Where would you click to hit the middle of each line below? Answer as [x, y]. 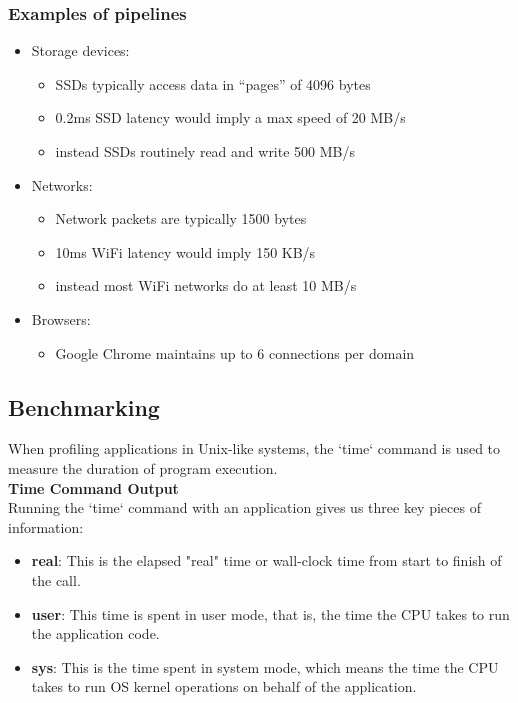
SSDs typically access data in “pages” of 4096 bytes [213, 83]
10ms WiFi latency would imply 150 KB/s [185, 251]
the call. [56, 579]
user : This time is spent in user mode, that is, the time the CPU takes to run [270, 613]
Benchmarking [84, 406]
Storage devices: [80, 50]
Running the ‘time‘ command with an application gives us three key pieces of [244, 507]
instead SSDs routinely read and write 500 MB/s [205, 151]
